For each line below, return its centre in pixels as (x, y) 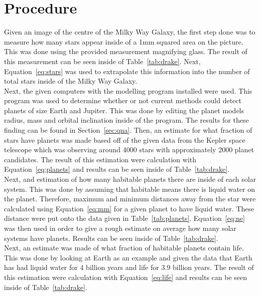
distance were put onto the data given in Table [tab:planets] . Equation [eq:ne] (124, 218)
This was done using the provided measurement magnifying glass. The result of (126, 51)
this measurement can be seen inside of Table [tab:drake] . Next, (102, 61)
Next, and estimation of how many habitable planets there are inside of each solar (130, 179)
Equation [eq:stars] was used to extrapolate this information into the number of (127, 71)
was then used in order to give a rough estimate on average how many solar (120, 228)
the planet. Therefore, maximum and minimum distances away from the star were (130, 199)
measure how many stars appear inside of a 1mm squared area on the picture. (124, 41)
